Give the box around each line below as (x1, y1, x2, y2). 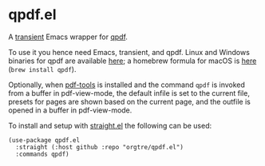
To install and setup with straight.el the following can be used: (8, 121, 212, 130)
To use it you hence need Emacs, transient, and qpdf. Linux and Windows (8, 47, 250, 57)
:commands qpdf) (15, 150, 69, 158)
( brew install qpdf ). (8, 64, 77, 73)
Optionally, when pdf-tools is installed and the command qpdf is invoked (8, 80, 246, 89)
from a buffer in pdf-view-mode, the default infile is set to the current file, (8, 88, 250, 97)
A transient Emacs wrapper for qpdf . (8, 32, 128, 41)
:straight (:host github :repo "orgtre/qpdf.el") (15, 143, 184, 151)
